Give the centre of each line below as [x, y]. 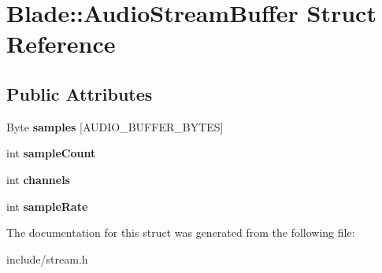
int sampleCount [51, 153]
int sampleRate [47, 206]
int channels [38, 179]
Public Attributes [80, 93]
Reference [61, 44]
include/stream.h [47, 258]
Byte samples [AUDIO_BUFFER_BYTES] [115, 126]
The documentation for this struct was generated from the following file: [181, 232]
